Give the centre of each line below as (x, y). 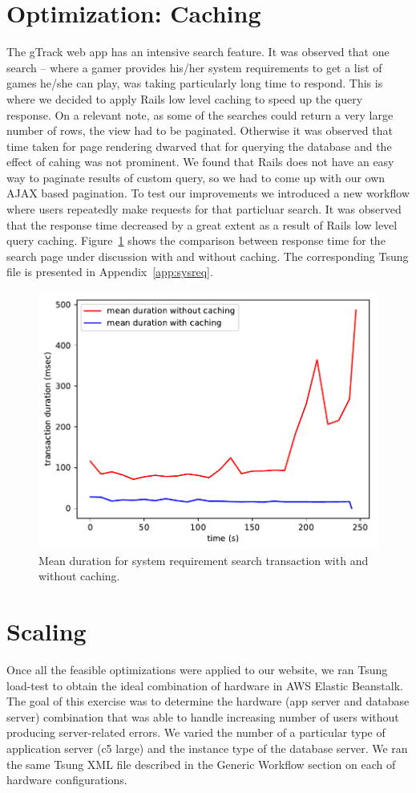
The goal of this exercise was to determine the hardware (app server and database (208, 701)
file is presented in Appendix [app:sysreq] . (110, 272)
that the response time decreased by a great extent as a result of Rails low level (202, 224)
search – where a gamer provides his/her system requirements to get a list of (194, 67)
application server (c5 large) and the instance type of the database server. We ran (207, 748)
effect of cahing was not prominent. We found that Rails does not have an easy (200, 162)
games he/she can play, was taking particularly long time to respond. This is (195, 83)
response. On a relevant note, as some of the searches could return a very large (200, 114)
